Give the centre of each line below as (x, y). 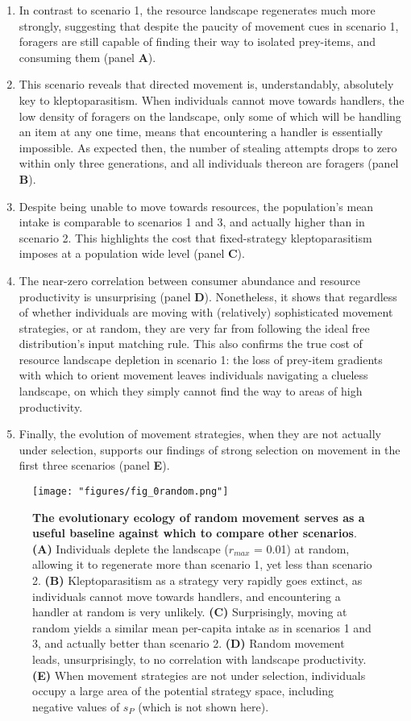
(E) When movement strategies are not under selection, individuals (199, 675)
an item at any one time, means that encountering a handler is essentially (201, 132)
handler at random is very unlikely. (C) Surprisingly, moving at (190, 612)
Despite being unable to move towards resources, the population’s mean (196, 206)
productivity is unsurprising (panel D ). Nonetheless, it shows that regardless (208, 296)
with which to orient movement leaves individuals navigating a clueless (193, 375)
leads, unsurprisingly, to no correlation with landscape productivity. (199, 659)
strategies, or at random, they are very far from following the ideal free (194, 327)
